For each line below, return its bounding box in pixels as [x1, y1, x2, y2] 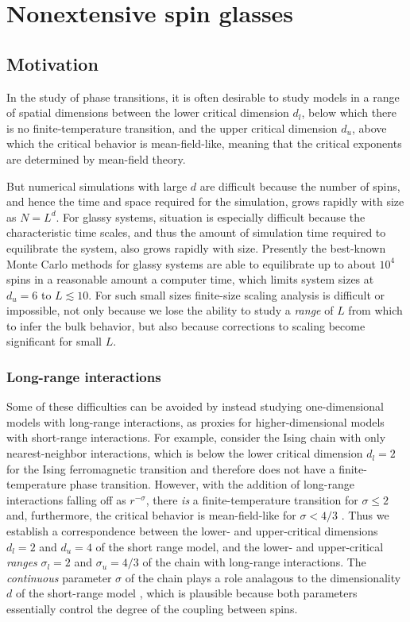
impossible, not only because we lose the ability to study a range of [6, 302, 334, 319]
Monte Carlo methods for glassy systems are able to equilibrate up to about [6, 255, 376, 272]
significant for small [6, 333, 102, 350]
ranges [6, 554, 37, 570]
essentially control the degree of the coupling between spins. [6, 601, 298, 617]
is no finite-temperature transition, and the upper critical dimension [6, 119, 338, 136]
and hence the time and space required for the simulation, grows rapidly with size [6, 193, 404, 210]
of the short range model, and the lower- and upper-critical [95, 538, 384, 554]
